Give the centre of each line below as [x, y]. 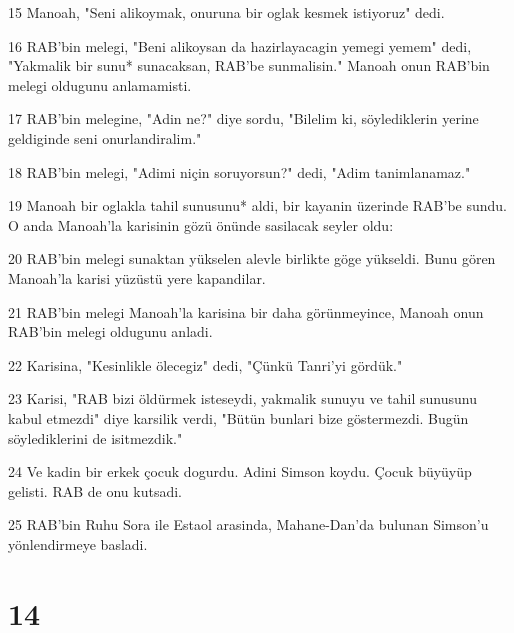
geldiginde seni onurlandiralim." [105, 137]
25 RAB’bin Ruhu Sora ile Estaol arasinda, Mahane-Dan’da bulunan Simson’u [248, 524]
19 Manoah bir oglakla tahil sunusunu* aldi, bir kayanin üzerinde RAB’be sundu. [257, 205]
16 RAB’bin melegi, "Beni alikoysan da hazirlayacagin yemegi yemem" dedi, [240, 45]
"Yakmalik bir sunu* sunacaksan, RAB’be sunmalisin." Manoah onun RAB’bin [249, 65]
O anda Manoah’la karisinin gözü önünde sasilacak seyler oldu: [201, 224]
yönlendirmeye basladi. [78, 543]
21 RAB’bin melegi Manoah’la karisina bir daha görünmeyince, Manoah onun [246, 311]
